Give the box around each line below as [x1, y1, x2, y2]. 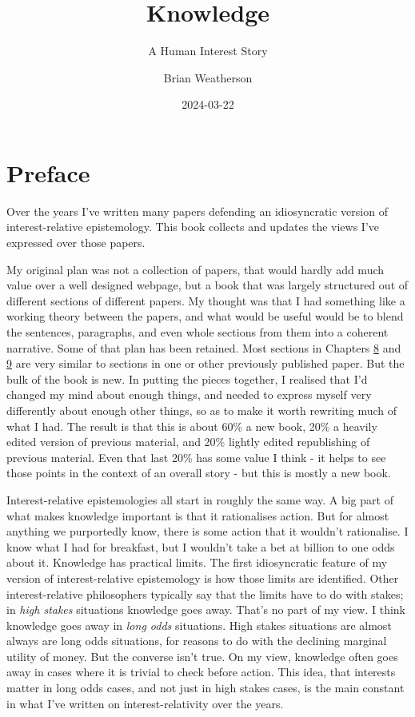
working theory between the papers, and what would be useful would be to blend [6, 308, 404, 325]
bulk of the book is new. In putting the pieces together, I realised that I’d [6, 370, 368, 387]
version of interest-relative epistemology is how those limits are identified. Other [6, 569, 399, 586]
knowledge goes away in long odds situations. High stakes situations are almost [6, 616, 392, 633]
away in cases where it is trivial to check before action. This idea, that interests [6, 663, 396, 680]
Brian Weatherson [163, 69, 253, 86]
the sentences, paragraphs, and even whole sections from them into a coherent [6, 324, 389, 340]
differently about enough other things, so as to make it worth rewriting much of [6, 401, 397, 418]
